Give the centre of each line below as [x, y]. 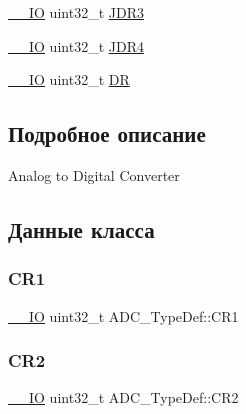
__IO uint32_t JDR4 [76, 45]
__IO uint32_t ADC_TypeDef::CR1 [123, 315]
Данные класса [81, 228]
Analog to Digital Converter [94, 174]
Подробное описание [107, 133]
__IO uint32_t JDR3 [76, 12]
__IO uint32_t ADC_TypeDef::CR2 [123, 397]
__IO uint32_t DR [69, 79]
